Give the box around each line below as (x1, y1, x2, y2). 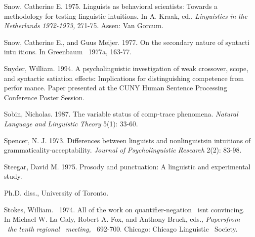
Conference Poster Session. (4, 92, 85, 102)
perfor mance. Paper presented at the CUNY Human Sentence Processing (4, 82, 227, 93)
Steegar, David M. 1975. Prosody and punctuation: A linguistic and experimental (4, 161, 251, 171)
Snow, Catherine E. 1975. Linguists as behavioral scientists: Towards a (4, 1, 217, 11)
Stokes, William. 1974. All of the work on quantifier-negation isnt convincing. (4, 204, 245, 214)
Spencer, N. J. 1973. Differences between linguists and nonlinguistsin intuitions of (4, 135, 251, 145)
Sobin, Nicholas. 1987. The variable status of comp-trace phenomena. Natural (4, 109, 238, 119)
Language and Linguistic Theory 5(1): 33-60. (4, 118, 138, 128)
